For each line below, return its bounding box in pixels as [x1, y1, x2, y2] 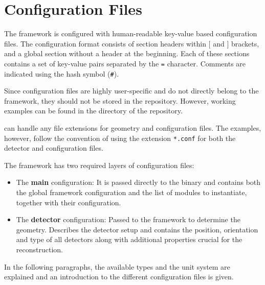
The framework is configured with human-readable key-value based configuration [4, 28, 257, 39]
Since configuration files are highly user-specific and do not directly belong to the [4, 85, 259, 96]
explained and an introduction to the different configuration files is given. [4, 271, 234, 282]
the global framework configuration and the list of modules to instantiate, [16, 187, 247, 198]
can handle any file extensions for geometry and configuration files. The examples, [4, 123, 261, 133]
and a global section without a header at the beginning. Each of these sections [4, 48, 250, 59]
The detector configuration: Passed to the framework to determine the [16, 214, 240, 225]
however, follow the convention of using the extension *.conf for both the [4, 132, 236, 143]
